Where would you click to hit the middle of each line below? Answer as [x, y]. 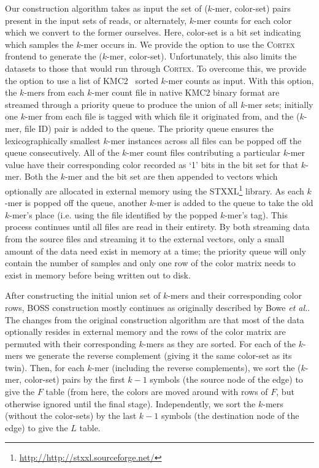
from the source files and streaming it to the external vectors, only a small [145, 238]
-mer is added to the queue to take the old [234, 203]
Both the [41, 176]
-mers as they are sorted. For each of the [219, 343]
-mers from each [54, 92]
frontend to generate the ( [54, 56]
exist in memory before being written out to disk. [98, 274]
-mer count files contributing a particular [204, 152]
